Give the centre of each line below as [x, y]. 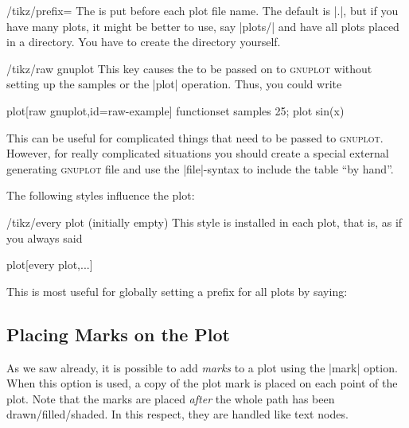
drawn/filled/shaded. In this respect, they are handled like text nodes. [177, 414]
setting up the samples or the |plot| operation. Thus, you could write [174, 84]
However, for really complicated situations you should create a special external [198, 153]
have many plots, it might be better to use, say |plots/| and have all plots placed [203, 26]
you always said [45, 237]
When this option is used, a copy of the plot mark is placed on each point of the [202, 383]
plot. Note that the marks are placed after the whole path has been [171, 398]
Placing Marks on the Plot [118, 334]
